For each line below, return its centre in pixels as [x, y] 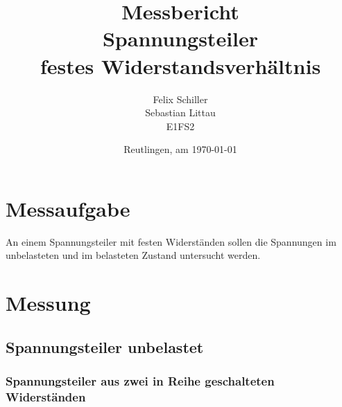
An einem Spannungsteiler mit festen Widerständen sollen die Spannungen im [171, 241]
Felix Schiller [180, 99]
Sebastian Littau [180, 112]
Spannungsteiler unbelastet [105, 346]
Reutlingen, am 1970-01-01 [180, 149]
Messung [48, 303]
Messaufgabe [68, 208]
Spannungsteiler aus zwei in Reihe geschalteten [140, 381]
